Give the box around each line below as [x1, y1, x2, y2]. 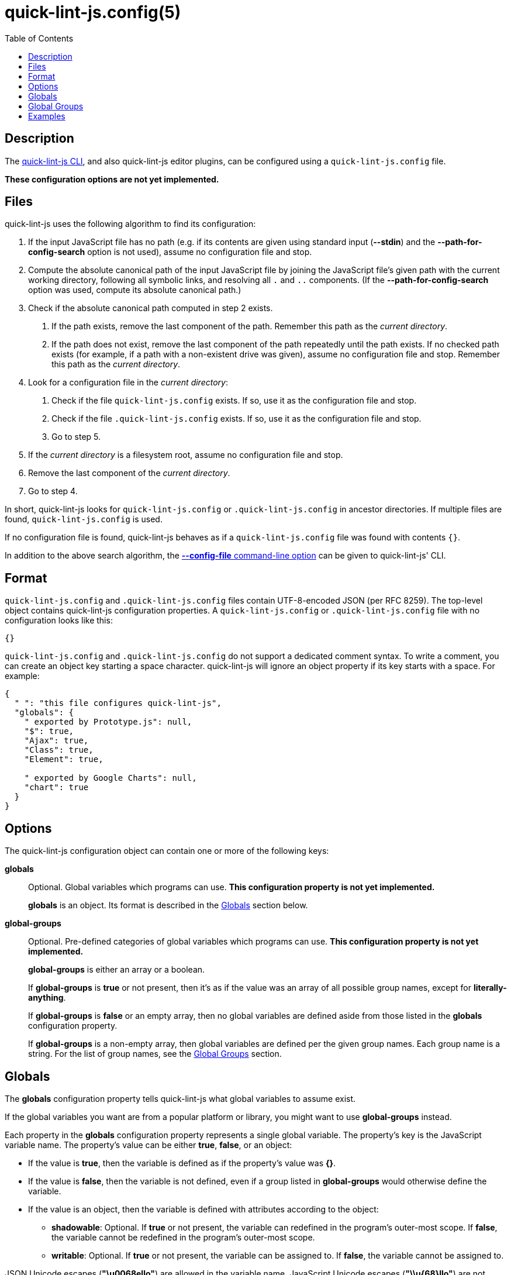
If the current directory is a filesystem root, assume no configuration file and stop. [28, 450, 343, 460]
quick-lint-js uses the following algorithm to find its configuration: [5, 219, 256, 229]
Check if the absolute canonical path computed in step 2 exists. [28, 303, 273, 313]
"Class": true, [24, 745, 94, 755]
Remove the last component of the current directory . [28, 468, 230, 478]
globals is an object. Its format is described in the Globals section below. [28, 900, 308, 911]
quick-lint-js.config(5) [5, 2, 181, 22]
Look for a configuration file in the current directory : [28, 377, 228, 388]
